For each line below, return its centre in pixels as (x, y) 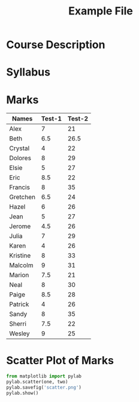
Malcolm (21, 265)
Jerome (20, 226)
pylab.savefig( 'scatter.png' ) (44, 388)
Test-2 (78, 119)
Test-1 (51, 119)
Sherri (18, 324)
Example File (101, 11)
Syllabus (28, 72)
